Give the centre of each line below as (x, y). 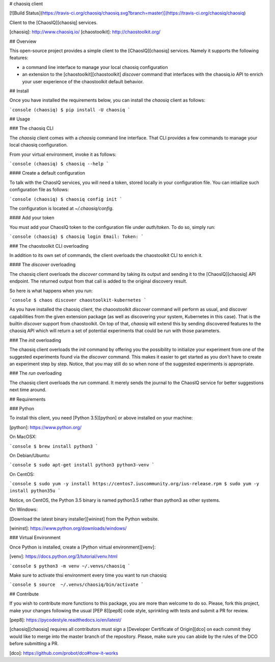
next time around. (28, 390)
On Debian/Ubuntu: (30, 455)
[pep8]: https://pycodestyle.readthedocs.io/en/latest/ (65, 620)
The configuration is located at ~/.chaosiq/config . (62, 208)
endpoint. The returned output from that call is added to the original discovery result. (98, 281)
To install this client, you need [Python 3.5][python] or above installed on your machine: (101, 418)
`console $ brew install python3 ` (54, 446)
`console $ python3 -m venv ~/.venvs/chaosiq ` (70, 566)
